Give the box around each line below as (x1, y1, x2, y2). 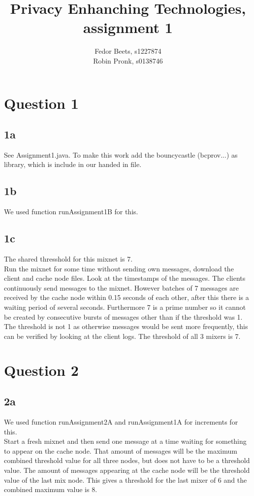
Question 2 (4, 360, 79, 380)
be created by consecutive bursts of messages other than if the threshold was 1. (4, 311, 243, 322)
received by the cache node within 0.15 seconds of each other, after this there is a (4, 292, 249, 302)
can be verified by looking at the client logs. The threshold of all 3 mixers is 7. (4, 331, 241, 341)
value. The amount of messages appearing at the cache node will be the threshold (4, 464, 250, 475)
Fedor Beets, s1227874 (95, 46, 161, 56)
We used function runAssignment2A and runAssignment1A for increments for (4, 417, 238, 427)
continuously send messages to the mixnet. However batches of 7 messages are (4, 282, 239, 293)
